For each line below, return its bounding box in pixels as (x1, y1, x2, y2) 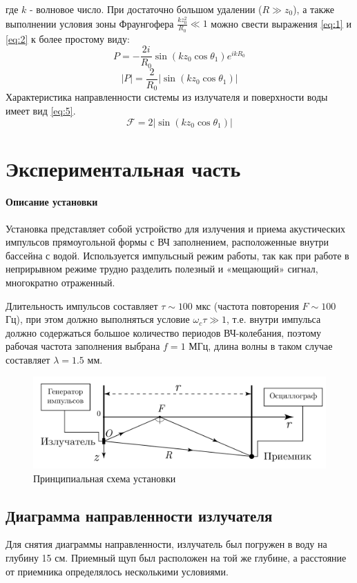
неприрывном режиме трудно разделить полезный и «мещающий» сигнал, (6, 261, 318, 276)
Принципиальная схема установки (33, 471, 176, 485)
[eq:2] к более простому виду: (6, 31, 130, 46)
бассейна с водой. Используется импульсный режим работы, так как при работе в (6, 248, 349, 262)
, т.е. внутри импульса (226, 312, 321, 326)
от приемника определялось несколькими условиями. (6, 564, 229, 578)
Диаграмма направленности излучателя (6, 504, 273, 526)
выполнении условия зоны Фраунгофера (6, 16, 174, 30)
